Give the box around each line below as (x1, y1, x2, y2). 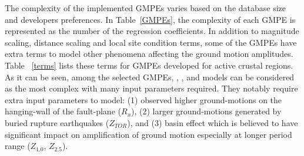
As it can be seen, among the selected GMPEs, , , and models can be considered (5, 70, 295, 83)
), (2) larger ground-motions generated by (131, 105, 282, 117)
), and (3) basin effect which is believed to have (127, 116, 298, 128)
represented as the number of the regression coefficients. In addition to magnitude (5, 25, 299, 37)
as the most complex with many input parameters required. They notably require (5, 82, 298, 94)
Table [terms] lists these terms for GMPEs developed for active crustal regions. (5, 59, 293, 71)
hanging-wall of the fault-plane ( (5, 105, 121, 117)
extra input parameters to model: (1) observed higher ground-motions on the (5, 93, 282, 106)
